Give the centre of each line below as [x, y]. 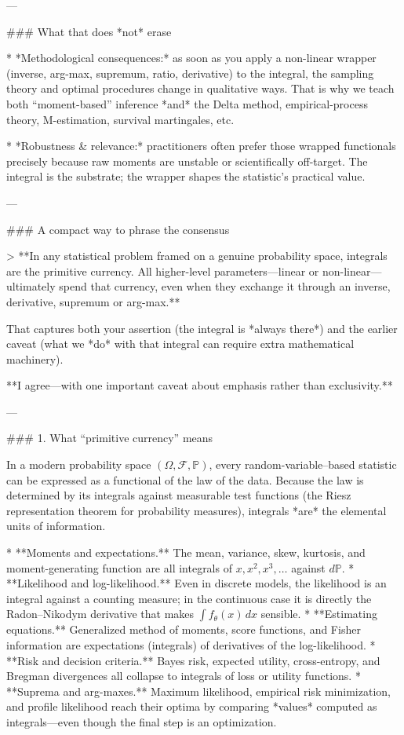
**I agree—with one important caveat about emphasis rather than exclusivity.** [200, 385]
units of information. [56, 526]
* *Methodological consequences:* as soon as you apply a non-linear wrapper [191, 58]
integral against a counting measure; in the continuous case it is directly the [189, 598]
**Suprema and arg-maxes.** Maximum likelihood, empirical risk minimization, [198, 691]
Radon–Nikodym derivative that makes [100, 614]
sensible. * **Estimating [319, 614]
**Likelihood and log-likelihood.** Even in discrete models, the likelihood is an [197, 583]
